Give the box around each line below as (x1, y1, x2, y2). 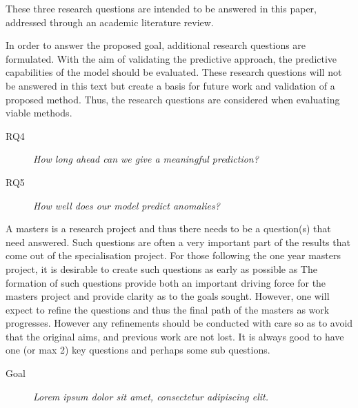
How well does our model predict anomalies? (33, 198, 220, 212)
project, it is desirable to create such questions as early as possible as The (6, 261, 317, 276)
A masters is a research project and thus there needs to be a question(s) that (6, 221, 331, 236)
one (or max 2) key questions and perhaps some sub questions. (6, 343, 270, 357)
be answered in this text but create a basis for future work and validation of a (6, 78, 335, 92)
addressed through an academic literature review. (6, 14, 214, 29)
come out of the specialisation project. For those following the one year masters (6, 248, 341, 263)
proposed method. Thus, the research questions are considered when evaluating (6, 92, 340, 106)
